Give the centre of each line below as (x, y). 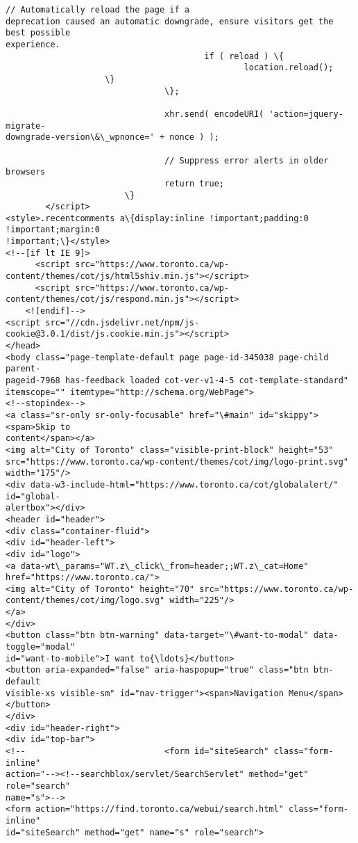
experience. (33, 44)
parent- (23, 369)
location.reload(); (289, 68)
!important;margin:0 (53, 230)
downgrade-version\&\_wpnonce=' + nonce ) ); (112, 137)
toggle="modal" (41, 647)
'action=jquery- (306, 114)
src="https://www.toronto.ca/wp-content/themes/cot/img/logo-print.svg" (177, 461)
